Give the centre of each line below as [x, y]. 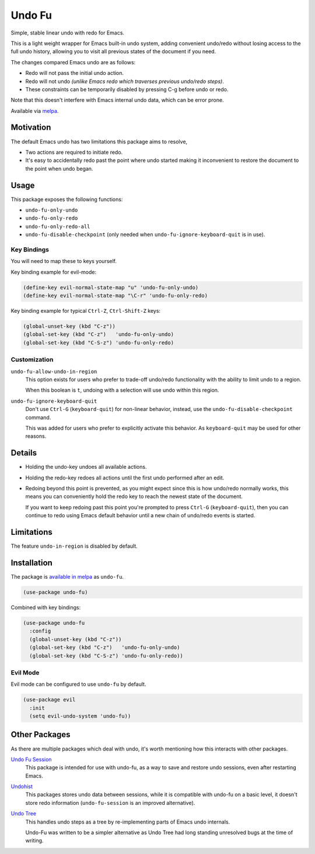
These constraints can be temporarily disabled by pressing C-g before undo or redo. [127, 89]
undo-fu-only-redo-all [58, 226]
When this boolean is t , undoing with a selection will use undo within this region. [122, 390]
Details [24, 453]
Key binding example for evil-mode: [53, 272]
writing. [34, 841]
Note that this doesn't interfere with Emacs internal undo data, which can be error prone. [117, 100]
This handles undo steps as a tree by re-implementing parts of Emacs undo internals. [128, 822]
